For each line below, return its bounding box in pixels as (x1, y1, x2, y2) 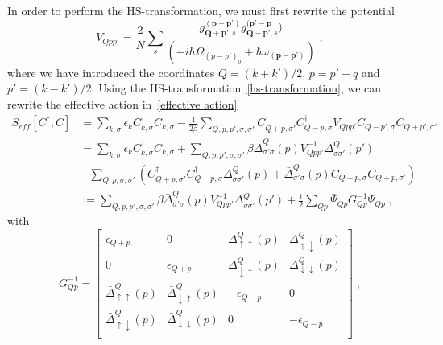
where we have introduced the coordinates (7, 64, 215, 80)
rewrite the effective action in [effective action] (7, 95, 238, 112)
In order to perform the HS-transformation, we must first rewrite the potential (7, 2, 395, 18)
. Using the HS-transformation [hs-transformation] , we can (91, 80, 382, 97)
